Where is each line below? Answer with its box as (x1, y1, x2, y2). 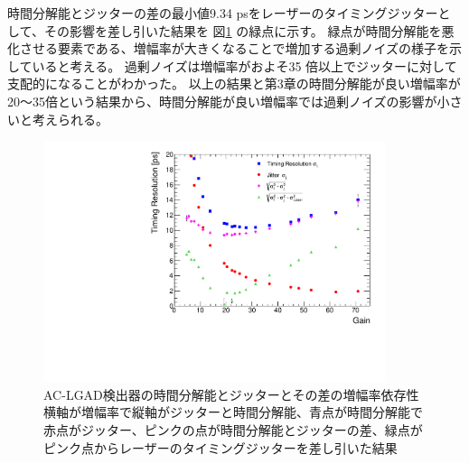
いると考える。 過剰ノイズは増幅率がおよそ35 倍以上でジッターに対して (32, 56, 457, 75)
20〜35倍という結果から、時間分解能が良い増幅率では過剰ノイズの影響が (7, 91, 437, 110)
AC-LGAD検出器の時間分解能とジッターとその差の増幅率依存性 (43, 384, 419, 403)
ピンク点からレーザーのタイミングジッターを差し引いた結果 (43, 438, 398, 457)
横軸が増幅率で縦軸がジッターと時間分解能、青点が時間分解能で (43, 403, 423, 421)
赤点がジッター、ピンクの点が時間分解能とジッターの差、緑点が (43, 421, 423, 440)
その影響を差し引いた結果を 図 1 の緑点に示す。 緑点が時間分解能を (43, 21, 442, 40)
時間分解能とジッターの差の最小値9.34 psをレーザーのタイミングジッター (7, 4, 438, 22)
